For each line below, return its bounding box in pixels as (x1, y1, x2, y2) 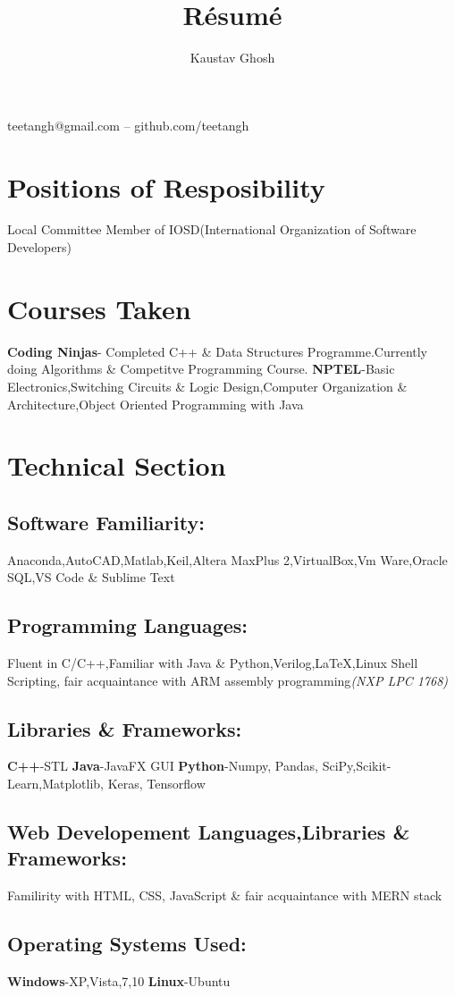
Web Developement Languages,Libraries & (7, 818, 410, 846)
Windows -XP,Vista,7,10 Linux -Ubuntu (7, 972, 231, 991)
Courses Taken (7, 290, 191, 326)
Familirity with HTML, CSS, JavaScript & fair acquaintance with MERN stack (7, 886, 442, 905)
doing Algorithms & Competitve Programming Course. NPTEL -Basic (7, 359, 395, 378)
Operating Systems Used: (7, 930, 247, 958)
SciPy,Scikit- (322, 756, 392, 775)
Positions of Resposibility (7, 168, 325, 205)
